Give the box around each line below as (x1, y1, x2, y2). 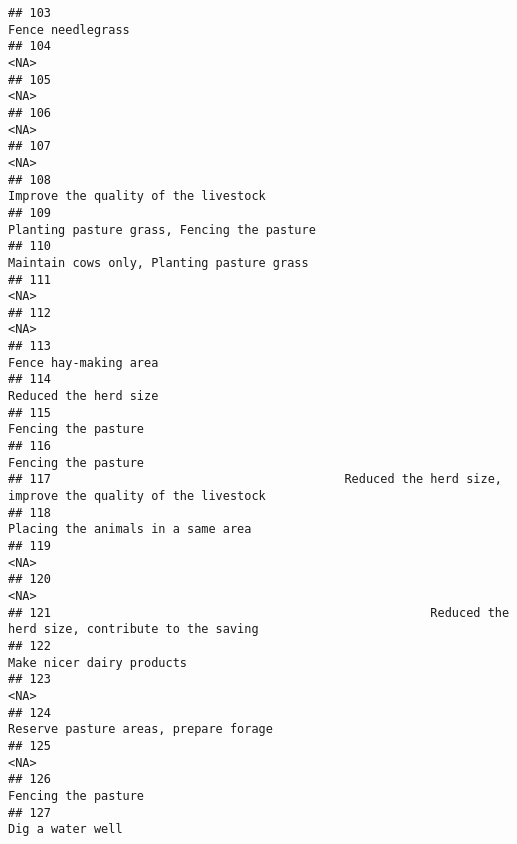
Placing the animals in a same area (8, 522, 252, 537)
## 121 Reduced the (8, 605, 510, 620)
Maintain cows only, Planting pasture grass (8, 255, 309, 270)
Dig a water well (8, 822, 123, 837)
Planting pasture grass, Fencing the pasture (8, 222, 316, 237)
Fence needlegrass (8, 22, 130, 37)
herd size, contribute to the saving (8, 622, 259, 637)
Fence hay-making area (8, 355, 159, 370)
